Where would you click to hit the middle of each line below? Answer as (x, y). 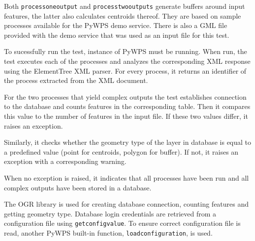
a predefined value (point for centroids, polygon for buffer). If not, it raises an (121, 151)
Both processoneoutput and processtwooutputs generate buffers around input (125, 6)
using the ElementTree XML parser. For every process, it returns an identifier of (125, 70)
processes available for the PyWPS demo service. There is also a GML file (116, 25)
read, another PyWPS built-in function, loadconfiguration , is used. (108, 233)
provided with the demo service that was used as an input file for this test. (117, 35)
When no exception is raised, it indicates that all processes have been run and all (127, 177)
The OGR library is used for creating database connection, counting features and (127, 204)
